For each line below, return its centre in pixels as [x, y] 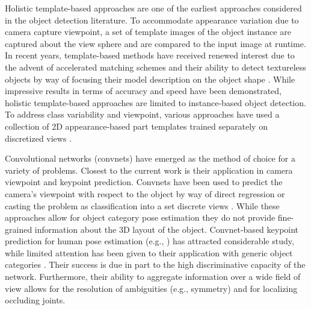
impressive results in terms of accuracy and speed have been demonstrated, [143, 91]
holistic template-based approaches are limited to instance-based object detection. [155, 102]
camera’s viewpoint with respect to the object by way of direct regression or [145, 193]
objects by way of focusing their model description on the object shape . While [150, 79]
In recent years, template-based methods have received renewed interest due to [150, 55]
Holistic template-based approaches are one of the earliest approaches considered [153, 8]
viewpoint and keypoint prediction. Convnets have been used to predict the [144, 182]
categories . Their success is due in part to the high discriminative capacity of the [155, 264]
